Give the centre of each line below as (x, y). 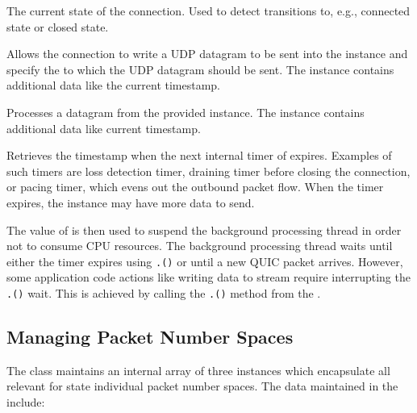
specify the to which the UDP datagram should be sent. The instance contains (200, 69)
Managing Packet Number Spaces (150, 337)
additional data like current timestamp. (104, 128)
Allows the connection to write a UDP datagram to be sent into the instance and (207, 54)
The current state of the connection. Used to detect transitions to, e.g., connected (208, 10)
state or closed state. (58, 26)
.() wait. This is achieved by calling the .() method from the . (164, 292)
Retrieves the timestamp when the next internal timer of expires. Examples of (199, 155)
